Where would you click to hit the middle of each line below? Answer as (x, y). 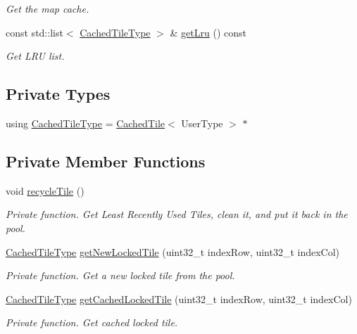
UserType (202, 123)
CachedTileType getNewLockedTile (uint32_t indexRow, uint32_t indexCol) (173, 251)
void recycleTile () (45, 190)
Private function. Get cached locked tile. (92, 322)
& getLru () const (208, 32)
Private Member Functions (106, 161)
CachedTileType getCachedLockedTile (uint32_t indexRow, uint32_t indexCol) (179, 298)
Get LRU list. (35, 56)
